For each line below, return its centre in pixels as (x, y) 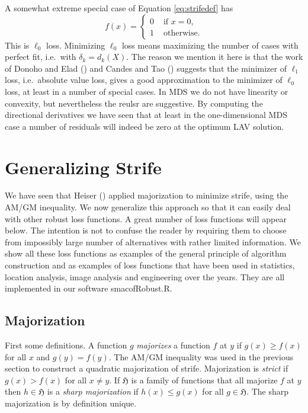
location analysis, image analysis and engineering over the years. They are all (145, 276)
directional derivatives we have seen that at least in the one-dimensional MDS (146, 115)
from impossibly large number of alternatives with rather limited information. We (153, 241)
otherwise (180, 33)
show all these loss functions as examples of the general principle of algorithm (146, 253)
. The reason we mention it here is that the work (215, 57)
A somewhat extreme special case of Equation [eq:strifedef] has (119, 8)
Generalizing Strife (83, 167)
